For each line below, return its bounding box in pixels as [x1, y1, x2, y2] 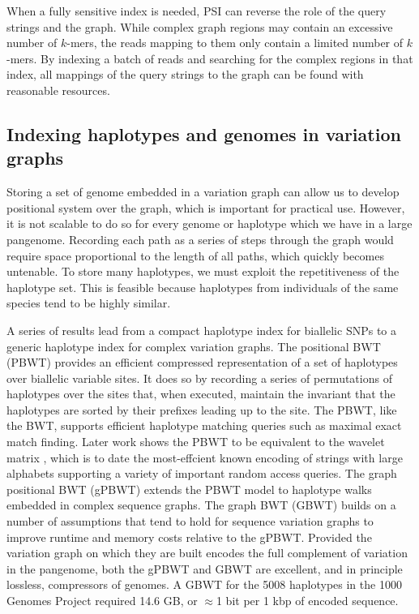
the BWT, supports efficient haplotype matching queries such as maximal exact [6, 417, 402, 434]
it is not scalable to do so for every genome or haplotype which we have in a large [6, 215, 413, 232]
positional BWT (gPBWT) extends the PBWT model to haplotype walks [6, 480, 372, 497]
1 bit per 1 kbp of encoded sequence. [216, 592, 399, 608]
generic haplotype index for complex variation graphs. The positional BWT [6, 337, 381, 354]
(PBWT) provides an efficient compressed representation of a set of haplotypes [6, 354, 398, 371]
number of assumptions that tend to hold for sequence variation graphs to [6, 513, 374, 530]
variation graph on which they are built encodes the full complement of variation [6, 544, 408, 561]
